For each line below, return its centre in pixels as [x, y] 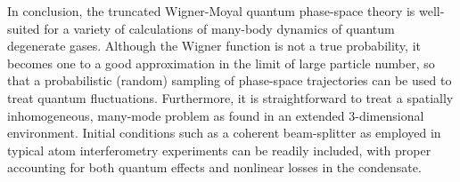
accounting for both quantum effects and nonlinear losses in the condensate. [214, 167]
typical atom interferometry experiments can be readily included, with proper [219, 150]
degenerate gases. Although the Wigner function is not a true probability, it [214, 46]
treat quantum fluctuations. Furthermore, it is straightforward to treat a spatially [230, 97]
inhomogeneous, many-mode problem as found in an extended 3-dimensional [216, 115]
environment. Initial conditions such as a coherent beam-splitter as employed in [224, 133]
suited [24, 28]
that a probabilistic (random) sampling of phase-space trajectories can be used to [230, 80]
